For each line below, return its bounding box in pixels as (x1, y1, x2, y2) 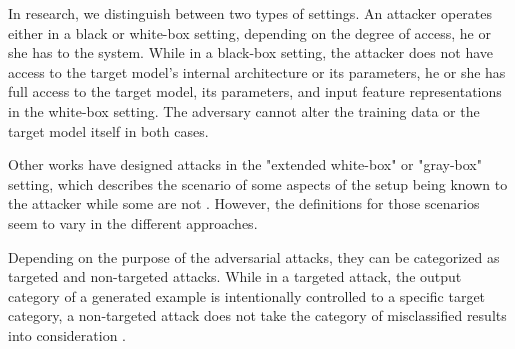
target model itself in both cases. (8, 120, 209, 141)
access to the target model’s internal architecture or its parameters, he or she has (8, 61, 506, 82)
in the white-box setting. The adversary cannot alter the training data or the (8, 100, 480, 121)
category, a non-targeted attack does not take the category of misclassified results (8, 305, 507, 326)
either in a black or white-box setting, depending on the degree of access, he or (8, 22, 491, 43)
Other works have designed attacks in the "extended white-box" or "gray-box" (8, 154, 482, 175)
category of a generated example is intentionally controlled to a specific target (8, 285, 486, 306)
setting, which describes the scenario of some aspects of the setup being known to (8, 173, 508, 194)
